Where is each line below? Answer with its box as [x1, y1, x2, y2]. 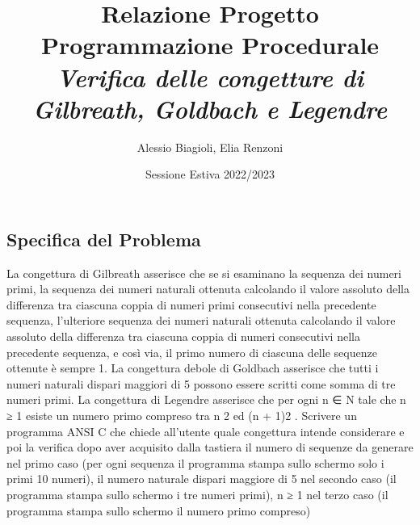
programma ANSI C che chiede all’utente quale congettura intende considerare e [6, 422, 405, 439]
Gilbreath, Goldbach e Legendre [32, 91, 388, 125]
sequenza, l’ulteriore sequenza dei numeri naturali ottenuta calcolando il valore [6, 312, 396, 329]
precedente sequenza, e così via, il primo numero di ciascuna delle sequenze [6, 343, 377, 360]
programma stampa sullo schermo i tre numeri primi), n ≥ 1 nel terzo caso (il [6, 486, 388, 502]
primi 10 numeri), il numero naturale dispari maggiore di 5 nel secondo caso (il [6, 470, 397, 487]
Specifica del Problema [6, 226, 201, 251]
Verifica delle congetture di [56, 60, 364, 94]
